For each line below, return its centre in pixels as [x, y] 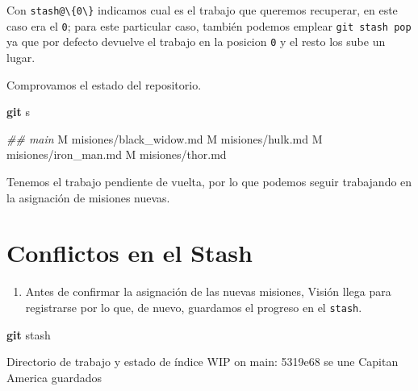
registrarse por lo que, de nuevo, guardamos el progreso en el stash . [194, 307]
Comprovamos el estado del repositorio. [104, 84]
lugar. [21, 57]
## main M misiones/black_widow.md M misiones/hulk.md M [165, 138]
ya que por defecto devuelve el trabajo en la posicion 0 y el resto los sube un [196, 42]
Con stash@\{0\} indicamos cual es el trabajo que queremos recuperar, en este [202, 10]
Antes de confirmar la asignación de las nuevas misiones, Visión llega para [208, 291]
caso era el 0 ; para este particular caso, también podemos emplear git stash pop [209, 25]
